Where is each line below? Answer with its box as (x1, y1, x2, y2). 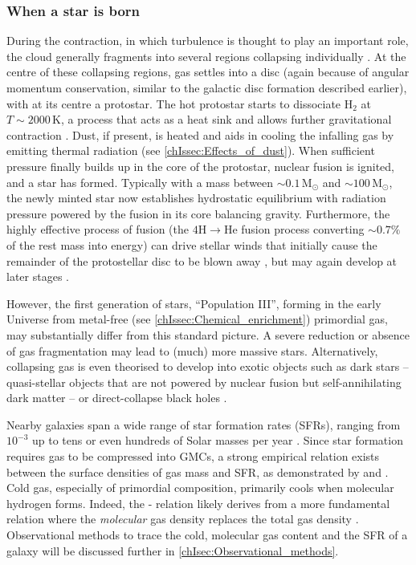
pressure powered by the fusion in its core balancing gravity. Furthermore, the (6, 205, 390, 222)
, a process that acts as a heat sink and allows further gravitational (61, 111, 392, 128)
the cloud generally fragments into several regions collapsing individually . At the (6, 47, 406, 64)
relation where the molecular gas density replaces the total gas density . (6, 510, 359, 527)
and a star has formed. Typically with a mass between (6, 173, 274, 190)
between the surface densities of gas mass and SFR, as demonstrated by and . (6, 463, 389, 480)
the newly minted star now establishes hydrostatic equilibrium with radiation (6, 189, 386, 206)
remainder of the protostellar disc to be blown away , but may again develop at (6, 252, 398, 269)
